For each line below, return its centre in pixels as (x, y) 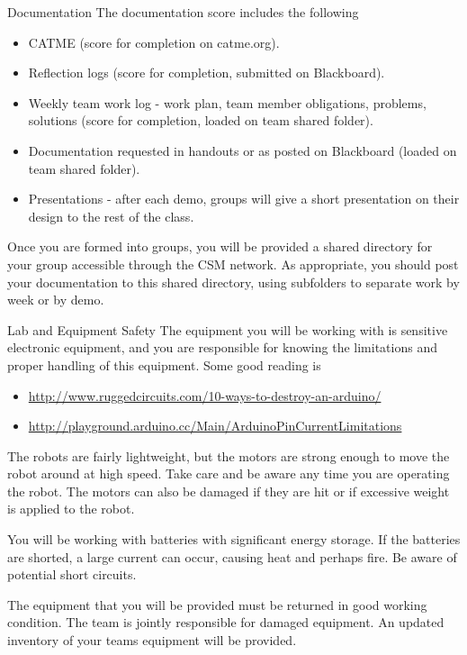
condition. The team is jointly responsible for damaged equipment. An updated (226, 622)
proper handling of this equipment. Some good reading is (164, 364)
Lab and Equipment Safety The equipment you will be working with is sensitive (228, 329)
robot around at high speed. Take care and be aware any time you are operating (229, 473)
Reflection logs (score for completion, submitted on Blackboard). (207, 73)
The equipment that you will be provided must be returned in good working (217, 604)
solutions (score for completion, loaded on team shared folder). (201, 120)
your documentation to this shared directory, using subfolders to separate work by (233, 282)
